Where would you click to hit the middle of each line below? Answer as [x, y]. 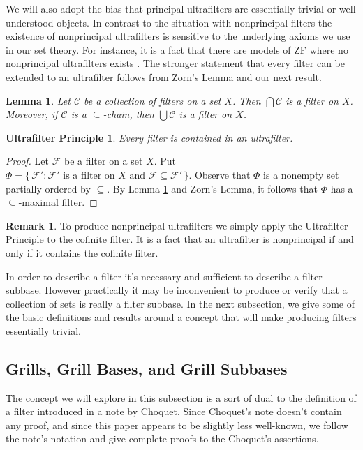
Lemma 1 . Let [38, 100]
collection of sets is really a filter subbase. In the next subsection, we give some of [180, 303]
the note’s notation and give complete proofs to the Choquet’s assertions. [162, 438]
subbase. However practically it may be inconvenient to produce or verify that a [177, 290]
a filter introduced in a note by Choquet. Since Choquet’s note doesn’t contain [174, 411]
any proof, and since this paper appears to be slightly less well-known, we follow [177, 425]
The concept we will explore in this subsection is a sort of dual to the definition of [181, 397]
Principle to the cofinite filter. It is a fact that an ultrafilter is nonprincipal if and [180, 239]
